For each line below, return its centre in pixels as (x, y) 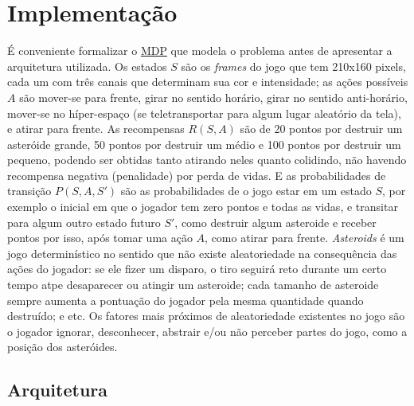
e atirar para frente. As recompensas (96, 129)
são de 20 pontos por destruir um (321, 129)
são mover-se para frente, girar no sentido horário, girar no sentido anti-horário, (213, 97)
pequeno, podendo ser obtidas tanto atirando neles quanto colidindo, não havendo (207, 160)
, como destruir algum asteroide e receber (275, 222)
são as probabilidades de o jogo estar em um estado (246, 191)
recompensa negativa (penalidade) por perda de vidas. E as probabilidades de (197, 175)
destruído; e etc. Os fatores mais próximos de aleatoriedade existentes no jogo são (206, 316)
